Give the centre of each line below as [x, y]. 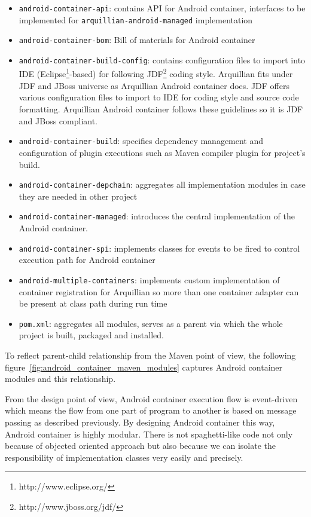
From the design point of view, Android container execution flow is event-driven [151, 398]
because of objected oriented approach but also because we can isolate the [141, 446]
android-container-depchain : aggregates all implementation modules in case [162, 184]
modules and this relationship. [60, 379]
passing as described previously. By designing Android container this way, [140, 422]
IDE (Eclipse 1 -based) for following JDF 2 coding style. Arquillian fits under [156, 73]
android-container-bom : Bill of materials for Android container [137, 40]
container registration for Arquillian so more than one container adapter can [159, 291]
